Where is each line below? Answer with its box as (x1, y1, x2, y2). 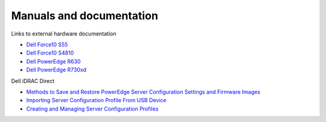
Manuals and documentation (11, 9, 158, 22)
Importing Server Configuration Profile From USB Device (26, 97, 167, 104)
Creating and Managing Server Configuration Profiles (26, 105, 159, 112)
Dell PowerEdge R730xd (26, 66, 87, 73)
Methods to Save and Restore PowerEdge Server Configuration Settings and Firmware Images (26, 88, 261, 96)
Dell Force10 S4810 (26, 49, 74, 56)
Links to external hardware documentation (11, 30, 117, 37)
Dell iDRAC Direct (11, 77, 55, 84)
